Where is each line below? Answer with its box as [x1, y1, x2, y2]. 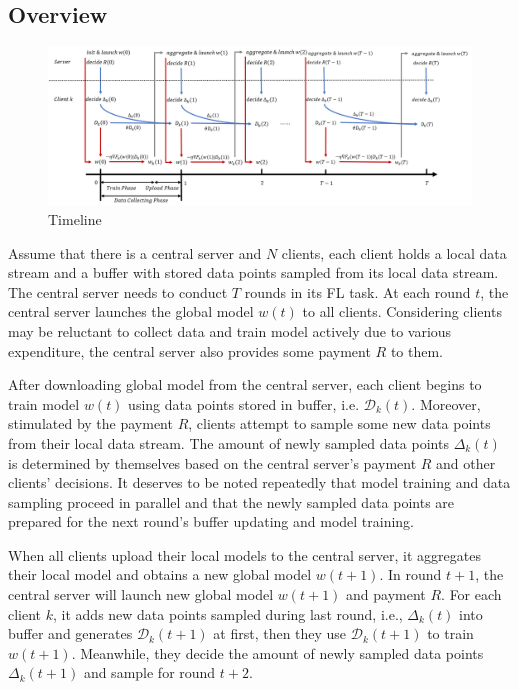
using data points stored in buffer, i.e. [128, 393, 360, 414]
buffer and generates [8, 623, 133, 644]
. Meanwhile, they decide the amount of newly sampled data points [71, 642, 484, 663]
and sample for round [83, 662, 216, 683]
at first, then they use [213, 623, 347, 644]
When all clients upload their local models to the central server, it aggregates [8, 544, 481, 565]
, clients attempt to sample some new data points [188, 413, 491, 434]
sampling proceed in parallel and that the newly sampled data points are [8, 491, 455, 512]
